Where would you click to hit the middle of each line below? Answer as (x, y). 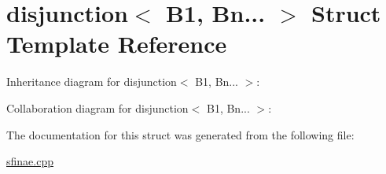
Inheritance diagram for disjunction (92, 81)
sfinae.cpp (30, 161)
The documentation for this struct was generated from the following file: (180, 134)
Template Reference (117, 44)
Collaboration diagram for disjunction (97, 107)
